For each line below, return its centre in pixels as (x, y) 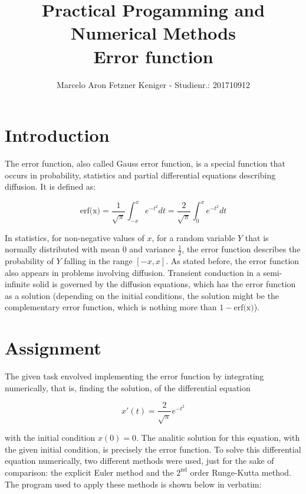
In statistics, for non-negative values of (75, 237)
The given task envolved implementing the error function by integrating (134, 376)
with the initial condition (50, 438)
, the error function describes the (241, 249)
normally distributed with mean (62, 249)
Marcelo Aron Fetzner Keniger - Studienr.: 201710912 (153, 84)
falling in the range (98, 261)
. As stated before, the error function (233, 261)
